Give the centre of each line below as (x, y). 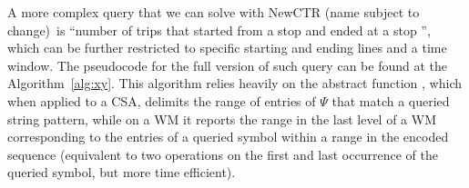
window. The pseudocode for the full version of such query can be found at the (227, 65)
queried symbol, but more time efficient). (122, 172)
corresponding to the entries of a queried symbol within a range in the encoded (228, 137)
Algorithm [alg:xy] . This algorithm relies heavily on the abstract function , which (235, 83)
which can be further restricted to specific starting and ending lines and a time (227, 48)
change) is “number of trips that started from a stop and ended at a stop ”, (219, 30)
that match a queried (391, 100)
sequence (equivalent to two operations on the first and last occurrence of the (223, 154)
